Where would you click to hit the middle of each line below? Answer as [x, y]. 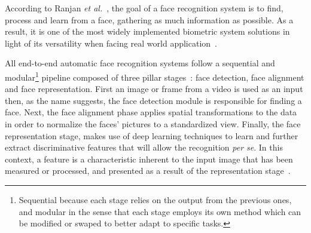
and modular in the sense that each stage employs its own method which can [160, 211]
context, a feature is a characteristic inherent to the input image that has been [149, 159]
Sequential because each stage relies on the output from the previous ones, [155, 199]
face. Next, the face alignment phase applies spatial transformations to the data [151, 112]
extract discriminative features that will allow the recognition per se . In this [144, 147]
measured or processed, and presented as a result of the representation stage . [148, 171]
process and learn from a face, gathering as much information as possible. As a [149, 19]
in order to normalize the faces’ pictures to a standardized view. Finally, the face [153, 124]
